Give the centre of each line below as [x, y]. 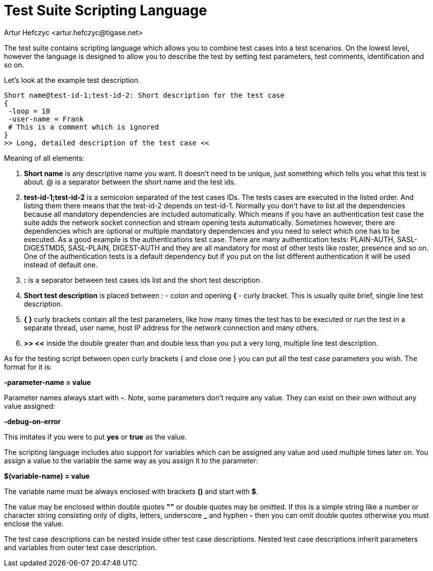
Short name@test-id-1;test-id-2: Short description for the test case [144, 95]
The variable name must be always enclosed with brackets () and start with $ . [131, 491]
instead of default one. [61, 264]
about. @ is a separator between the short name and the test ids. [130, 182]
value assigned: [30, 406]
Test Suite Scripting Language [106, 10]
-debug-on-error [33, 421]
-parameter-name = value [47, 382]
